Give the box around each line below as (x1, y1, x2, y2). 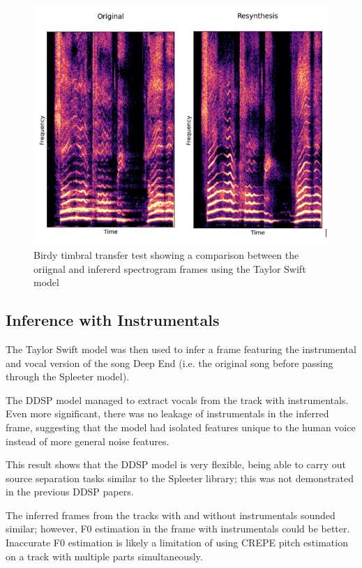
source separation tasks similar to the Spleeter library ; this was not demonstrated (6, 470, 354, 485)
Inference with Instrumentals (6, 309, 220, 331)
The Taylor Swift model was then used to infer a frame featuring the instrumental (6, 341, 356, 356)
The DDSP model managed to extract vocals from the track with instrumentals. (6, 392, 349, 407)
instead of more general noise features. (6, 433, 169, 448)
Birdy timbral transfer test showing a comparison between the (33, 247, 299, 262)
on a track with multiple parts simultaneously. (6, 548, 203, 563)
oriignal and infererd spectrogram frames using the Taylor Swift (33, 261, 306, 276)
